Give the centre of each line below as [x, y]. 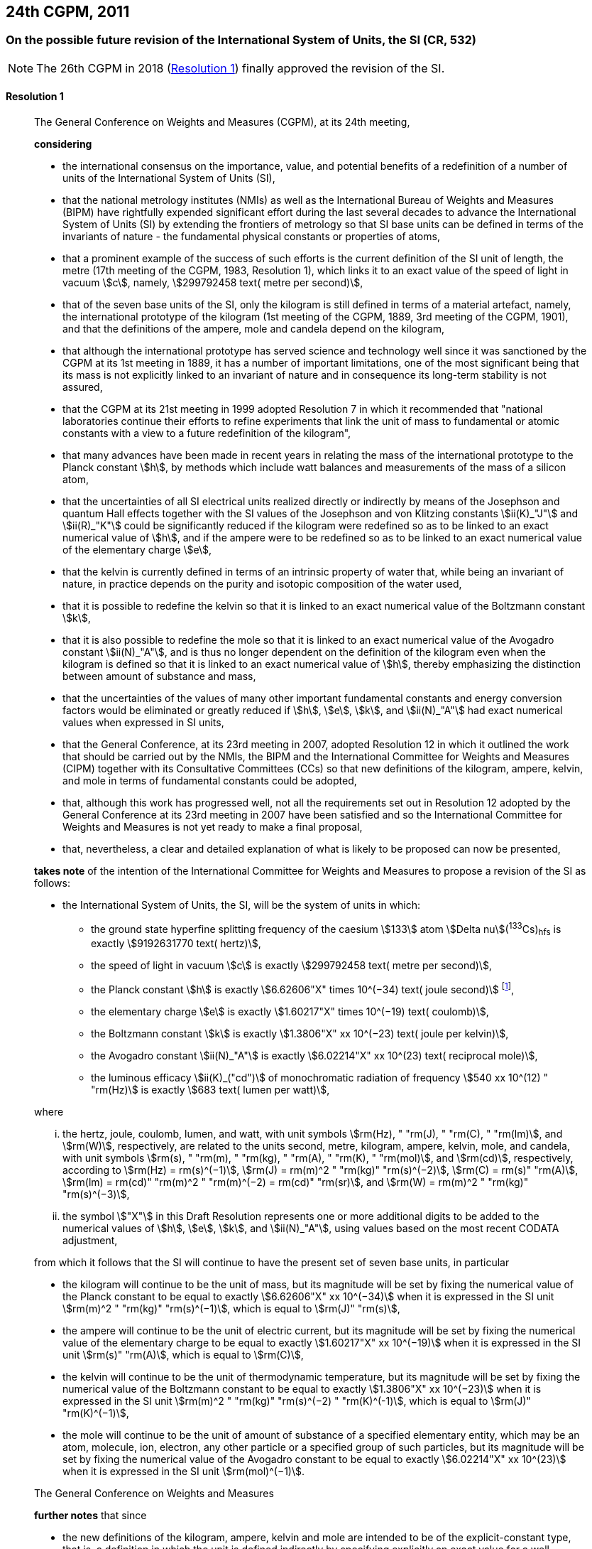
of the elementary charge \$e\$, [137, 550]
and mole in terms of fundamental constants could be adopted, [210, 781]
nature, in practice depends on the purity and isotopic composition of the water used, [262, 584]
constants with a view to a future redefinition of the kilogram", [207, 433]
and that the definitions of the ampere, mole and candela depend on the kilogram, [253, 329]
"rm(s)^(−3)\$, [96, 1194]
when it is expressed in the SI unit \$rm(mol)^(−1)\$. [184, 1472]
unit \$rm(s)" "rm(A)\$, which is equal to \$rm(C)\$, [183, 1355]
